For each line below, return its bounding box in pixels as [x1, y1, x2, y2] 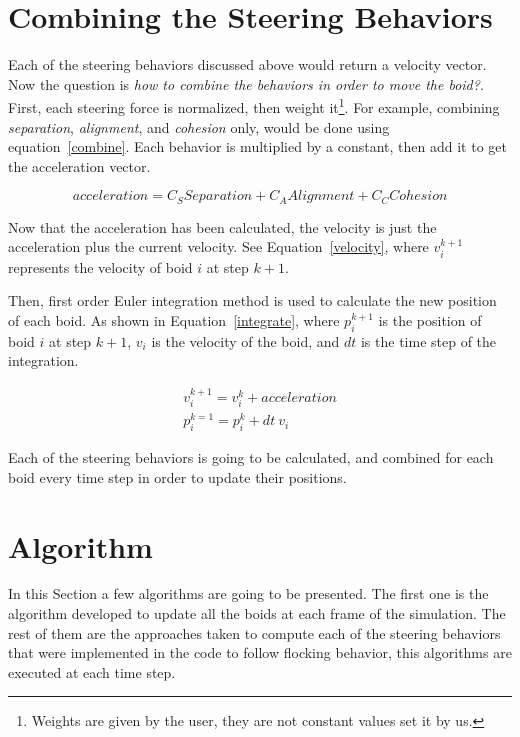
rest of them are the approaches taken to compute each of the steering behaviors [8, 622, 501, 643]
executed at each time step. [8, 661, 176, 682]
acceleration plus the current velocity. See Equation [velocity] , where [8, 236, 429, 257]
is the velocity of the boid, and [151, 330, 340, 351]
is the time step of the [360, 330, 497, 351]
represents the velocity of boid [8, 256, 193, 277]
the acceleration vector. [8, 155, 151, 176]
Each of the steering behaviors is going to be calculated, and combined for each [8, 447, 494, 468]
